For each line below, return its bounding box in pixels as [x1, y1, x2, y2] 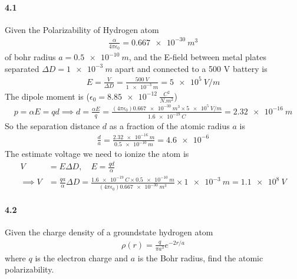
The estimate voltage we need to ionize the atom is [5, 147, 189, 160]
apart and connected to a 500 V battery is [115, 62, 268, 74]
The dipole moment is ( [5, 90, 90, 102]
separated [5, 62, 39, 74]
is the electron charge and [35, 251, 128, 264]
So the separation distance [5, 119, 100, 132]
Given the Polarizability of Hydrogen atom [5, 23, 159, 35]
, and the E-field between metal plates [128, 51, 266, 63]
